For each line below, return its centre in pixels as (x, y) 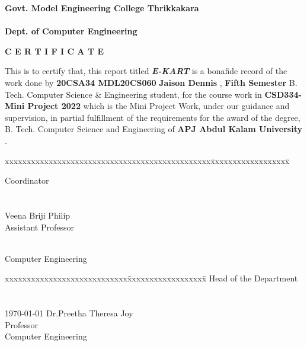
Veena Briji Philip (38, 215)
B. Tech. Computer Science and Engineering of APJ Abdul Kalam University (153, 129)
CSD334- (283, 94)
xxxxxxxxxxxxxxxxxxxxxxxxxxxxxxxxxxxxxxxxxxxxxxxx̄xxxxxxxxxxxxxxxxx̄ (147, 160)
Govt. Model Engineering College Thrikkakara (102, 8)
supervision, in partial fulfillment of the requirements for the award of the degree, (153, 117)
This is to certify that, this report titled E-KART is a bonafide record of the (146, 71)
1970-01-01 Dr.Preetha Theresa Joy (69, 313)
